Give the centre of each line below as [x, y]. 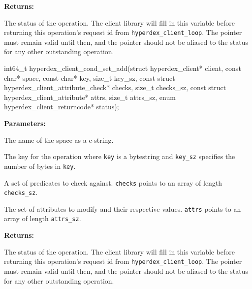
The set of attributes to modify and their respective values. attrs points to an [123, 209]
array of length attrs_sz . [43, 218]
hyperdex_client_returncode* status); [62, 107]
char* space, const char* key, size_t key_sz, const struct [90, 78]
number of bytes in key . [40, 166]
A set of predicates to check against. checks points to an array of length [113, 182]
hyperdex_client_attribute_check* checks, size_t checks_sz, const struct [115, 87]
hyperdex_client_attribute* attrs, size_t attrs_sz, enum [90, 97]
